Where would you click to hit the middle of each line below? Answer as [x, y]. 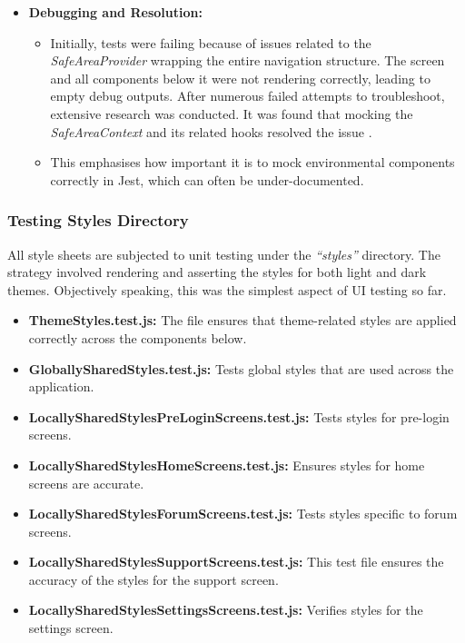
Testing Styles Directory [98, 220]
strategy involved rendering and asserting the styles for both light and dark [217, 272]
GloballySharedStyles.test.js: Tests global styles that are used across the [241, 368]
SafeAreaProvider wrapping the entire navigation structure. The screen [247, 60]
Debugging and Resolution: [115, 12]
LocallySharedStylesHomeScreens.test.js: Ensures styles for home [227, 465]
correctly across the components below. [138, 337]
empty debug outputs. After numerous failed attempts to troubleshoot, [247, 96]
